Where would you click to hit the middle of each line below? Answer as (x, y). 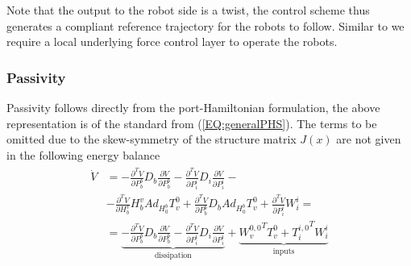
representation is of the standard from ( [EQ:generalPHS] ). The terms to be (192, 123)
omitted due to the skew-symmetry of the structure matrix (152, 139)
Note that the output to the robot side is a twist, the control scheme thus (188, 10)
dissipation (173, 256)
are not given (369, 139)
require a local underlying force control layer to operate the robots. (172, 42)
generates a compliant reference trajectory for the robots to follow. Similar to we (205, 25)
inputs (284, 251)
